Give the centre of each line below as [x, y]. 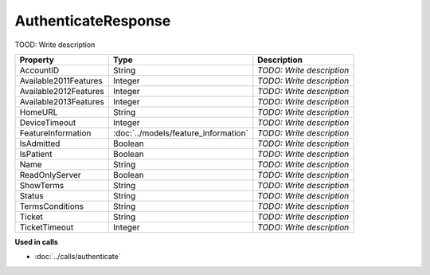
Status [31, 195]
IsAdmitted [40, 143]
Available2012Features [62, 91]
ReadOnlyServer [50, 175]
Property [37, 60]
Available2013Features [62, 101]
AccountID [39, 70]
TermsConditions [51, 206]
